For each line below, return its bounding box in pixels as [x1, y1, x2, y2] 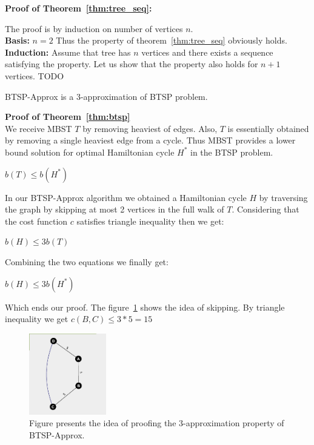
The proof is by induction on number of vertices [5, 22, 183, 35]
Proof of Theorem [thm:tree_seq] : [5, 2, 152, 14]
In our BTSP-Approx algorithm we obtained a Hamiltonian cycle [5, 191, 247, 203]
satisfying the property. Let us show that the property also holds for [5, 58, 258, 70]
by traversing [259, 191, 308, 203]
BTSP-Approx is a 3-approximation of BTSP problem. [5, 90, 208, 102]
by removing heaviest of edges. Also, [82, 122, 218, 134]
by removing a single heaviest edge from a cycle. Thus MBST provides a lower [5, 134, 296, 147]
